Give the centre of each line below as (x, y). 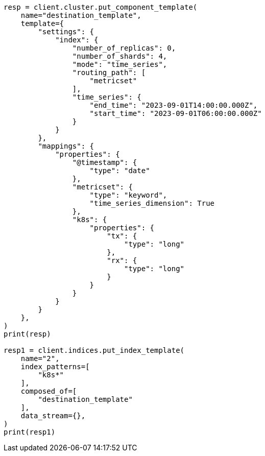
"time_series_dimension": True (152, 203)
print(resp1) (30, 432)
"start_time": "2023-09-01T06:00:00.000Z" (176, 113)
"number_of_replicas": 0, (124, 48)
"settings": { (66, 32)
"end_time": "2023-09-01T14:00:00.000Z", (174, 105)
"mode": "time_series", (120, 64)
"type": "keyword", (128, 195)
